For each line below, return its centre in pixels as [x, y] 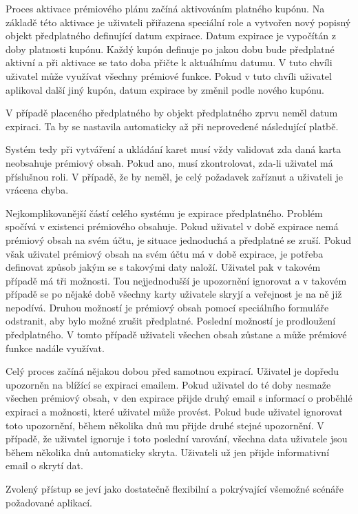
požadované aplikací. [49, 502]
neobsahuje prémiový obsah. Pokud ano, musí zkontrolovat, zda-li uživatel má [169, 162]
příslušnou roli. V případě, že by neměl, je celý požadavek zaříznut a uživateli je [174, 176]
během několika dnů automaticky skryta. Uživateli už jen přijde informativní [168, 452]
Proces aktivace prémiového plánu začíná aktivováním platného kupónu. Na [165, 8]
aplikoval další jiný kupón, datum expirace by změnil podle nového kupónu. [165, 89]
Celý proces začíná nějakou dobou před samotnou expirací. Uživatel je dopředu [172, 371]
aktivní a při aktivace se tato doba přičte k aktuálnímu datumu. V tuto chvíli [169, 62]
